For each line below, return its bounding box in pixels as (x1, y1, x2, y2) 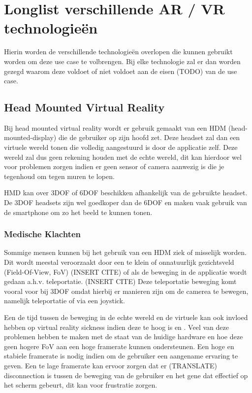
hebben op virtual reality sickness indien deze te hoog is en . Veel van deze (4, 322, 229, 332)
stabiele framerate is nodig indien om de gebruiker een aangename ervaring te (4, 351, 238, 361)
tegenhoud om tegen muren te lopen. (4, 171, 115, 181)
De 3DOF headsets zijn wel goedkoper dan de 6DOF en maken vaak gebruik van (4, 197, 247, 208)
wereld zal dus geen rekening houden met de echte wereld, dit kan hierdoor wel (4, 151, 242, 162)
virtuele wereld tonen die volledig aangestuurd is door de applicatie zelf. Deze (4, 142, 238, 152)
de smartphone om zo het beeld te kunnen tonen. (4, 207, 153, 217)
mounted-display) (4, 132, 57, 143)
